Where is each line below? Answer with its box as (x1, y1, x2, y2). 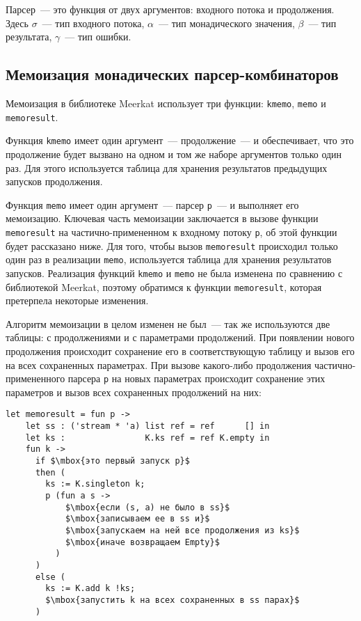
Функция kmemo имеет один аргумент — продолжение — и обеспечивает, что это (6, 133, 354, 148)
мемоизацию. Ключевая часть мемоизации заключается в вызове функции (6, 211, 319, 226)
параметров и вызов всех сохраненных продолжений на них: (6, 384, 262, 399)
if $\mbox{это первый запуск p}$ (35, 456, 190, 466)
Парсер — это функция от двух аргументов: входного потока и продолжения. (6, 2, 335, 16)
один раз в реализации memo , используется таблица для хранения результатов (6, 252, 332, 267)
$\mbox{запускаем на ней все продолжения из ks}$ (65, 526, 300, 536)
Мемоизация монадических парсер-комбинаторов (6, 63, 339, 85)
